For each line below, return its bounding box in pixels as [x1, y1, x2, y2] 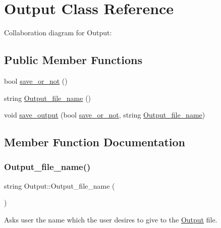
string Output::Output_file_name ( [4, 180, 115, 191]
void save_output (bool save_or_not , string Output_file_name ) [4, 109, 205, 120]
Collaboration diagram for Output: [4, 27, 112, 38]
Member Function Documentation [4, 134, 186, 150]
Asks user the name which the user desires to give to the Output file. [4, 214, 217, 224]
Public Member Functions [4, 52, 142, 68]
